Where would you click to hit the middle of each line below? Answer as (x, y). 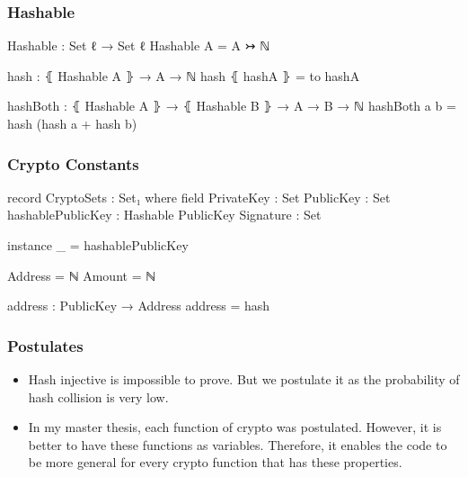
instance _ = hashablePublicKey (98, 245)
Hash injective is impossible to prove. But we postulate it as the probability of (244, 379)
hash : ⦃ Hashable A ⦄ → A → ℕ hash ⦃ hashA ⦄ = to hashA (184, 75)
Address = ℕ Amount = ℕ (82, 275)
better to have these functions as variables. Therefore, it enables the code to (238, 444)
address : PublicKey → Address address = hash (139, 306)
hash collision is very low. (98, 396)
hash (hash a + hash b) (72, 123)
